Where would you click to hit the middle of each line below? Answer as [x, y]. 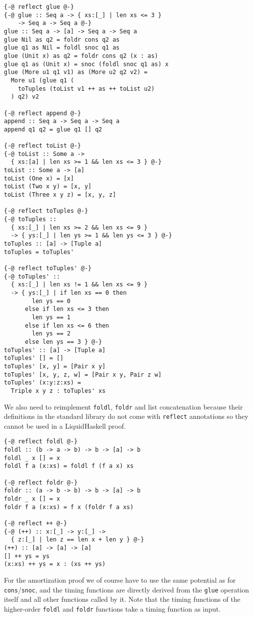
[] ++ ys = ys [27, 556]
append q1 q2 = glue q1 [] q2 [53, 129]
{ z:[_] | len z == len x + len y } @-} [78, 540]
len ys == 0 [51, 301]
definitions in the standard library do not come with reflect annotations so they [126, 416]
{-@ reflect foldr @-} [41, 482]
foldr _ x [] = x [32, 499]
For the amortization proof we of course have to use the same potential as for [120, 579]
